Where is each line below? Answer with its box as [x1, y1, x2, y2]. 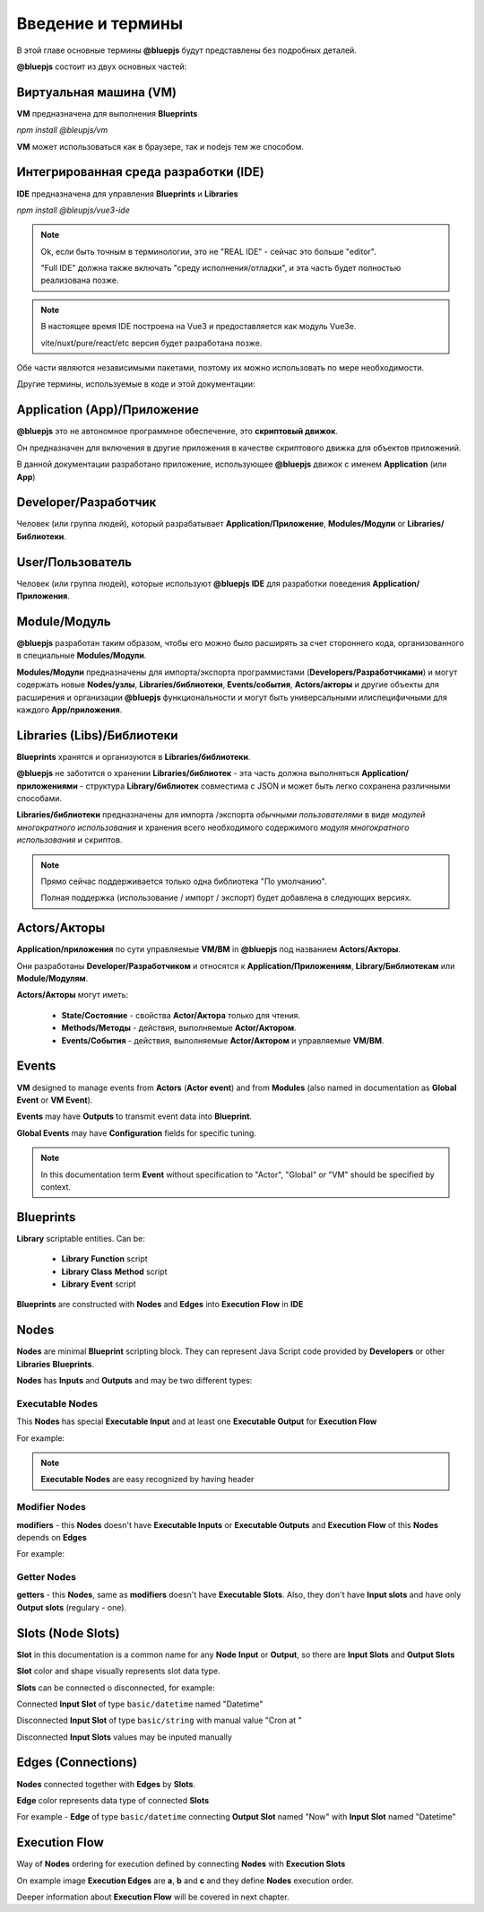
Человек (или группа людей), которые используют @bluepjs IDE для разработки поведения [16, 578, 371, 589]
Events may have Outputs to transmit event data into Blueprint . [16, 1111, 253, 1122]
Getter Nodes [16, 1571, 76, 1584]
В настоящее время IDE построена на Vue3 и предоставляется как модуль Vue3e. [40, 321, 357, 332]
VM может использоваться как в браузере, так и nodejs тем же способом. [16, 141, 305, 152]
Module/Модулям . [16, 973, 89, 984]
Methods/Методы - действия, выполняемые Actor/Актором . [61, 1023, 297, 1034]
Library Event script [61, 1279, 136, 1289]
